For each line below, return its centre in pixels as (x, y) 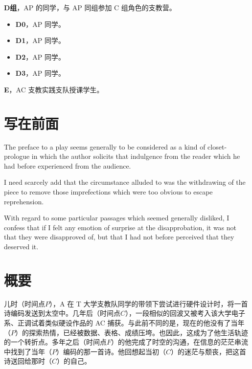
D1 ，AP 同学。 (40, 40)
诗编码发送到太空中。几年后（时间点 (62, 313)
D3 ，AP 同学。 (40, 73)
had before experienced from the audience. (68, 165)
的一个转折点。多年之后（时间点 (55, 342)
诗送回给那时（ (28, 361)
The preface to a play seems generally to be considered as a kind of (105, 146)
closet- (217, 146)
